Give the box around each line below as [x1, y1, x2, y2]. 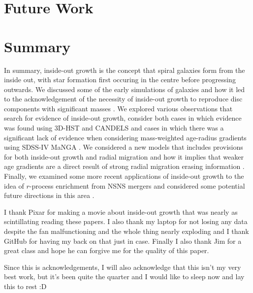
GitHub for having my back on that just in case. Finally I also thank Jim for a [4, 235, 242, 246]
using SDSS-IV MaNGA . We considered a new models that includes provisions [4, 142, 243, 152]
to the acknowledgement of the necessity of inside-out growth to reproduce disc [4, 94, 243, 104]
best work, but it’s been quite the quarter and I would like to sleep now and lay [4, 271, 245, 282]
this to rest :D [4, 281, 47, 291]
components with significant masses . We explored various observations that [4, 103, 233, 113]
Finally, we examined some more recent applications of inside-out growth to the [4, 171, 244, 181]
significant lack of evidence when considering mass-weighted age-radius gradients [4, 132, 247, 142]
